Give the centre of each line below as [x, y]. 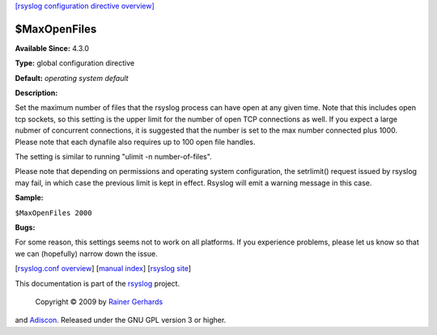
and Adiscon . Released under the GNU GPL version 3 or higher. [121, 320]
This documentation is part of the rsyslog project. [98, 283]
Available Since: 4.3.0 [52, 48]
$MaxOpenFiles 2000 [53, 213]
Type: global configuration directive [75, 63]
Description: [36, 93]
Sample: [29, 197]
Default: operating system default [72, 78]
